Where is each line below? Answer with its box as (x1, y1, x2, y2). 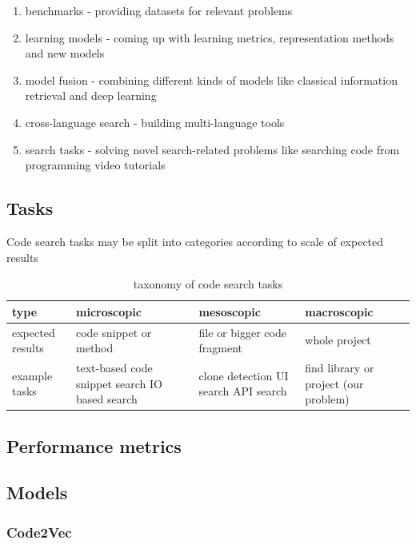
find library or (305, 359, 374, 376)
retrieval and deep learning (25, 87, 157, 104)
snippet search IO (76, 375, 162, 391)
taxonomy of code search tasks (133, 276, 283, 292)
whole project (305, 332, 371, 348)
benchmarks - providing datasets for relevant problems (25, 2, 293, 18)
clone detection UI (198, 367, 289, 383)
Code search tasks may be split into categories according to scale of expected (6, 232, 384, 249)
